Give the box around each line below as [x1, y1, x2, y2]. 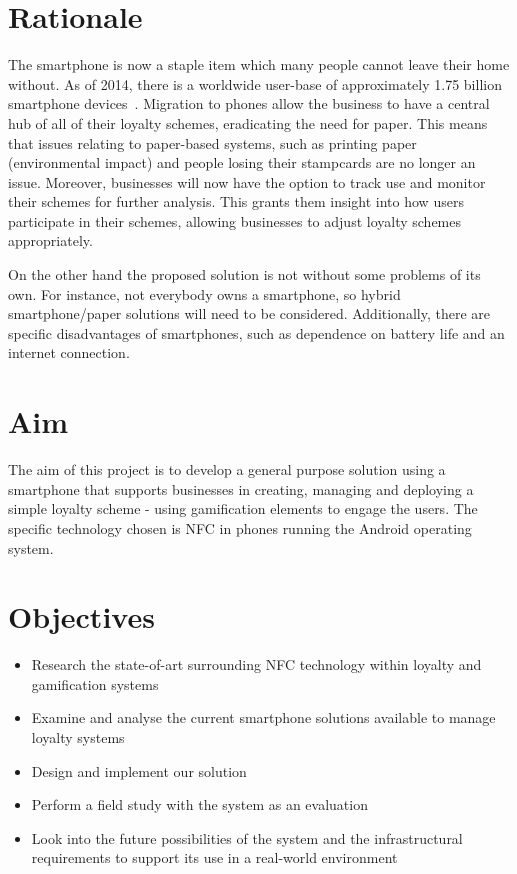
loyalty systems [31, 727, 125, 748]
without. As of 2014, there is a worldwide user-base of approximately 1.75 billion [8, 73, 502, 94]
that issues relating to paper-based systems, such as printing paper [8, 132, 417, 153]
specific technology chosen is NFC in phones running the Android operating [8, 517, 472, 538]
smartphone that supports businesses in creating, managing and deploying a [8, 478, 474, 499]
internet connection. [8, 342, 130, 363]
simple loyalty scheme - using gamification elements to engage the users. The [8, 498, 478, 519]
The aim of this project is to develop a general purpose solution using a [8, 459, 446, 480]
